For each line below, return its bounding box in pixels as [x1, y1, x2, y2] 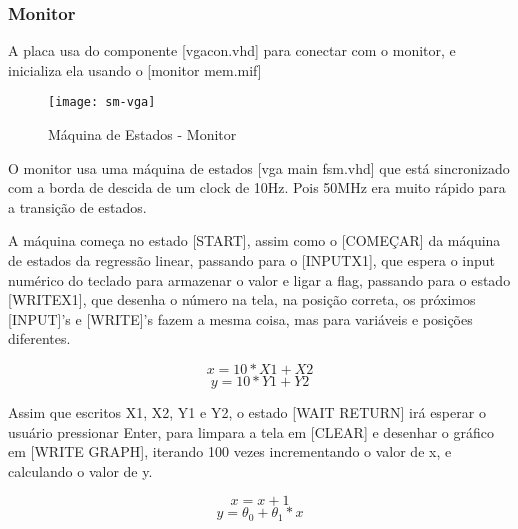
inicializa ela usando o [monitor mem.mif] [8, 59, 262, 80]
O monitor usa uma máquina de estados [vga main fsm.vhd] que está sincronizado [8, 157, 510, 178]
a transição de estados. [8, 196, 147, 217]
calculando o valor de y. [8, 460, 153, 481]
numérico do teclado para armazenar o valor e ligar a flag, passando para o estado [8, 269, 511, 290]
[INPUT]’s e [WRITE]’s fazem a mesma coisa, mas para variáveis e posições [8, 308, 473, 329]
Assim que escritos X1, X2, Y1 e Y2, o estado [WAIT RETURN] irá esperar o [8, 402, 486, 422]
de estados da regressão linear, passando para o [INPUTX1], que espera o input [8, 250, 496, 271]
